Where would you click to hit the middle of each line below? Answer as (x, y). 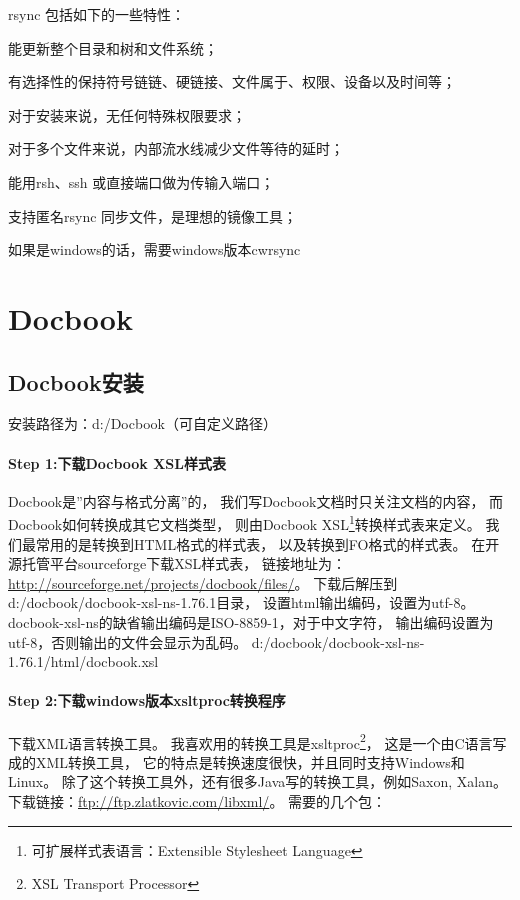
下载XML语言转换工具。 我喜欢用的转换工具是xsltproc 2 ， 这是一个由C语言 (250, 741)
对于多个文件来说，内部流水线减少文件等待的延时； (176, 148)
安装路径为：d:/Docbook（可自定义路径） (142, 423)
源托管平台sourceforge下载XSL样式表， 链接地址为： (177, 563)
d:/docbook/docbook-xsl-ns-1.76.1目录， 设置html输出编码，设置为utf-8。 (241, 602)
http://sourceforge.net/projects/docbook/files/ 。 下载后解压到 (203, 582)
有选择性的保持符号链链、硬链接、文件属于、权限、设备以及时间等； (232, 81)
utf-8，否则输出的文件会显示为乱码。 (128, 641)
